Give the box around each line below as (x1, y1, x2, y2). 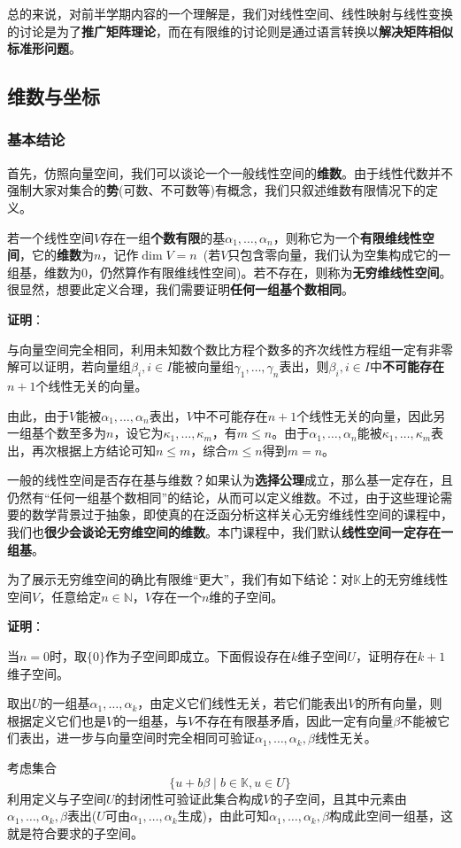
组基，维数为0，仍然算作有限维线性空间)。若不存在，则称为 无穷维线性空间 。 (7, 262, 452, 281)
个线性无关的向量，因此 (296, 406, 434, 424)
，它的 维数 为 (19, 245, 94, 264)
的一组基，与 (113, 711, 188, 729)
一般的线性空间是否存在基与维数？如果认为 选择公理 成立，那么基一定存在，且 (7, 471, 453, 489)
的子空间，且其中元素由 (270, 789, 407, 807)
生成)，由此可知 (177, 806, 270, 825)
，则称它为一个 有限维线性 (273, 228, 422, 246)
